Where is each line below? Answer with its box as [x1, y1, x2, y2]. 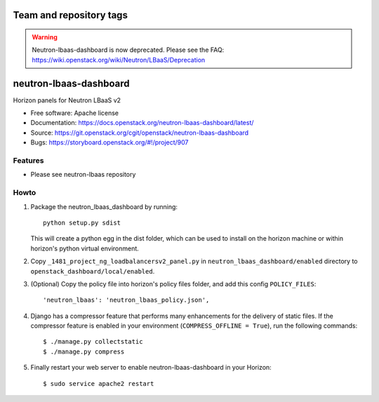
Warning [32, 33, 58, 41]
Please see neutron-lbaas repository [30, 170, 136, 179]
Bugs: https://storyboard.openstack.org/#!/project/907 [30, 138, 189, 147]
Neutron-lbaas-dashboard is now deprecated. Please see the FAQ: [32, 46, 225, 54]
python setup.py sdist [43, 218, 121, 227]
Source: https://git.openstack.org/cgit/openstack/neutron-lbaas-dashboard [30, 128, 249, 137]
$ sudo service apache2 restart [43, 380, 154, 387]
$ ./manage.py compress [43, 347, 125, 356]
